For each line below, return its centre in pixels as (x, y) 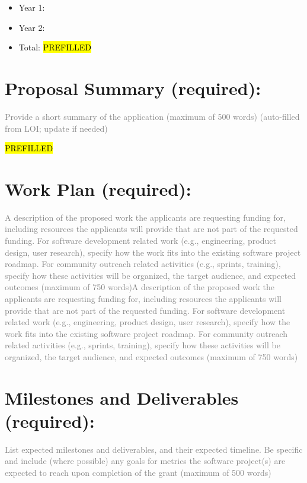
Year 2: (32, 27)
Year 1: (32, 7)
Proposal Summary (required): (133, 88)
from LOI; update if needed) (56, 128)
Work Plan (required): (98, 188)
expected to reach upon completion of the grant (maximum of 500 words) (138, 473)
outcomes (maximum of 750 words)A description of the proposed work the (140, 287)
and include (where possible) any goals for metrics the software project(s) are (145, 461)
